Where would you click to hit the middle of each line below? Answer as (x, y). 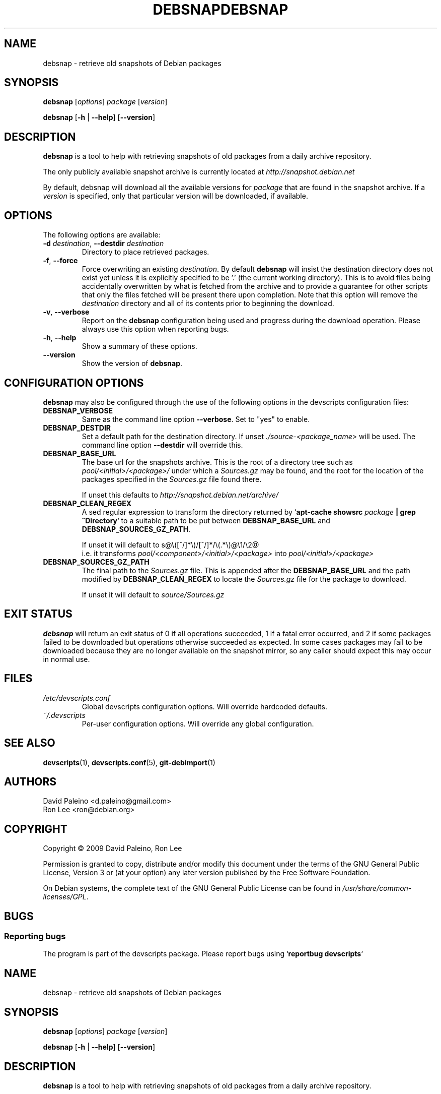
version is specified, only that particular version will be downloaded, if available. (175, 196)
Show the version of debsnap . (132, 363)
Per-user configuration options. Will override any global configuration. (198, 723)
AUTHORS (30, 781)
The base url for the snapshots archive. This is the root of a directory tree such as (217, 462)
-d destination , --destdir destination (103, 244)
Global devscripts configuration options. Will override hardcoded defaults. (204, 706)
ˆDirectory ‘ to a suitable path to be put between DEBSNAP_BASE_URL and (206, 520)
